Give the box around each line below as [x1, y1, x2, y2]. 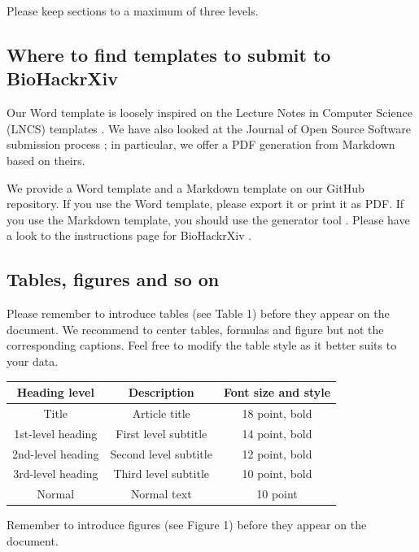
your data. [7, 352, 59, 369]
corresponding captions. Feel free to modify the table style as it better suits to [7, 337, 397, 354]
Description [128, 384, 194, 401]
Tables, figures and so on [7, 267, 220, 292]
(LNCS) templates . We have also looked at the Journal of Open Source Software [7, 120, 411, 137]
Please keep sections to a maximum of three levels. [7, 2, 259, 19]
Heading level [16, 384, 94, 401]
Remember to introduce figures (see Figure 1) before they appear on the [7, 516, 367, 533]
